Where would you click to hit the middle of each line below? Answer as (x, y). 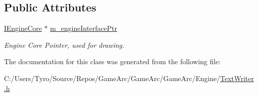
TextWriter (237, 78)
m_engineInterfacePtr (84, 28)
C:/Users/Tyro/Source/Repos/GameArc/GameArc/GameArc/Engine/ (112, 78)
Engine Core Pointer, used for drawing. (64, 45)
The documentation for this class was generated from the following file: (112, 61)
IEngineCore (23, 28)
